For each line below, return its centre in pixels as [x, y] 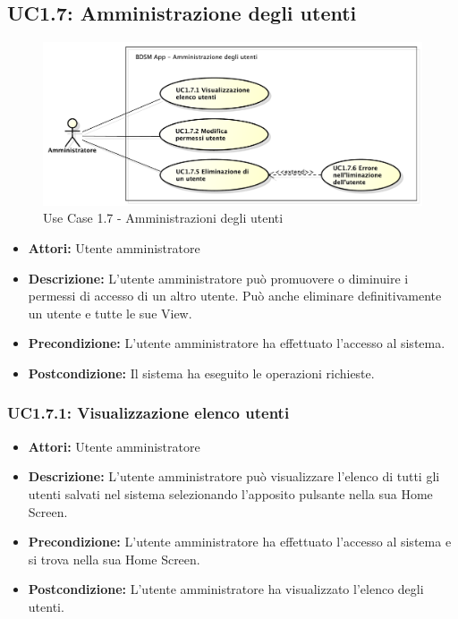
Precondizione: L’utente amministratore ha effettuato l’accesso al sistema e [240, 542]
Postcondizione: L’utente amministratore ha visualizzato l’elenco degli [226, 589]
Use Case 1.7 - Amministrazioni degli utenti [163, 218]
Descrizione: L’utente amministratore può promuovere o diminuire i [218, 278]
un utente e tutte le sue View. [110, 313]
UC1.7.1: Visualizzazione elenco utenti [148, 413]
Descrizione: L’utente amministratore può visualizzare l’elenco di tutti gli [234, 476]
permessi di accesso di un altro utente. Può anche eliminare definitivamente [235, 296]
